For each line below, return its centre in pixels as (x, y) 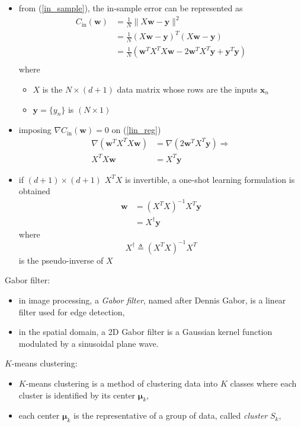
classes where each (263, 383)
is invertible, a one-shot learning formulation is (210, 179)
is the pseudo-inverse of (61, 260)
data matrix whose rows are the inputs (187, 89)
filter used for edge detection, (72, 311)
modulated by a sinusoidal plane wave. (89, 343)
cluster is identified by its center (77, 395)
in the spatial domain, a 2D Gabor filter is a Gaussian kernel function (145, 332)
